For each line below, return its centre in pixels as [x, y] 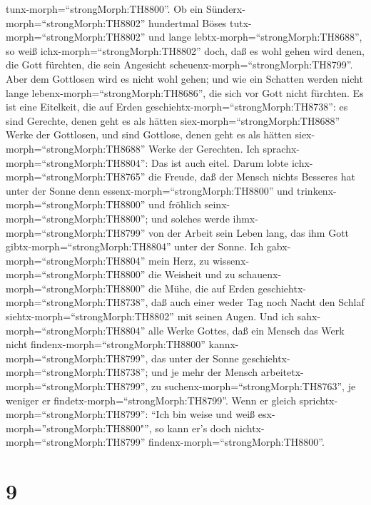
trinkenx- [317, 190]
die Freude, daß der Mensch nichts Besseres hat [252, 177]
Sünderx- [226, 9]
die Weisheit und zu [192, 274]
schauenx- [260, 274]
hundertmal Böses [188, 22]
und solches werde [190, 218]
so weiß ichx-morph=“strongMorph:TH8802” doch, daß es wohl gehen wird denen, [185, 50]
